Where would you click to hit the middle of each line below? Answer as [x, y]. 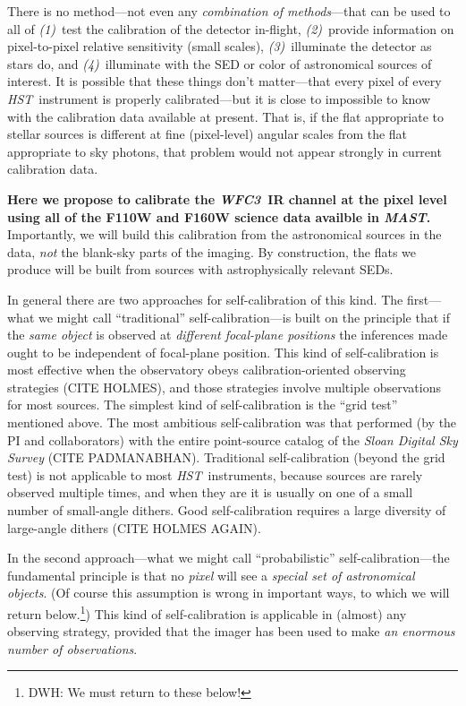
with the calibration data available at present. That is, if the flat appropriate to [226, 116]
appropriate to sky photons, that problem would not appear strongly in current [225, 151]
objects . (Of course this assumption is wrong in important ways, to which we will [229, 593]
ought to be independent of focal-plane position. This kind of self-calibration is [223, 352]
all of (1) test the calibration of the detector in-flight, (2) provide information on [231, 28]
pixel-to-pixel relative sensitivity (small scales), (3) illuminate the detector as [220, 46]
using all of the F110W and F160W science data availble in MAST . [219, 216]
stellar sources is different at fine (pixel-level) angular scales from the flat [208, 134]
